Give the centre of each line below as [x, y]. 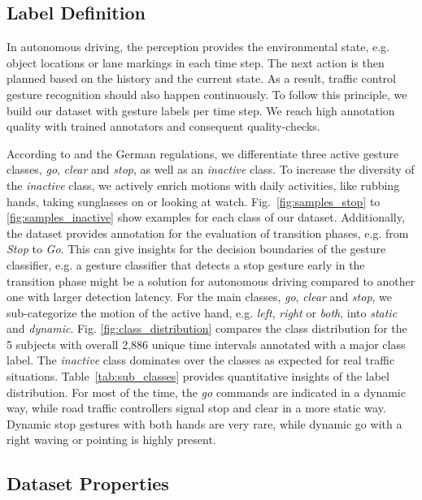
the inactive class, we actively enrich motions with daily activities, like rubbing [203, 185]
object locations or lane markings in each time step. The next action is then [196, 62]
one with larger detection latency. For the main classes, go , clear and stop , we [200, 297]
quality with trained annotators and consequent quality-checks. [163, 126]
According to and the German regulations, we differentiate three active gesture [203, 153]
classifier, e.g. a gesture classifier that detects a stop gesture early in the [186, 264]
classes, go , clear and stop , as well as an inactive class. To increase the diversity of [211, 169]
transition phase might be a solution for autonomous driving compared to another [211, 280]
